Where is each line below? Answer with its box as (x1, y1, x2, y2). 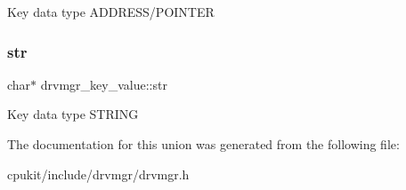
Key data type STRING (7, 105, 139, 123)
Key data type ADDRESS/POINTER (7, 3, 215, 20)
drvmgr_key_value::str (40, 75, 167, 93)
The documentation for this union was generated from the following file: (7, 135, 400, 153)
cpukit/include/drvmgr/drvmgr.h (7, 164, 190, 183)
